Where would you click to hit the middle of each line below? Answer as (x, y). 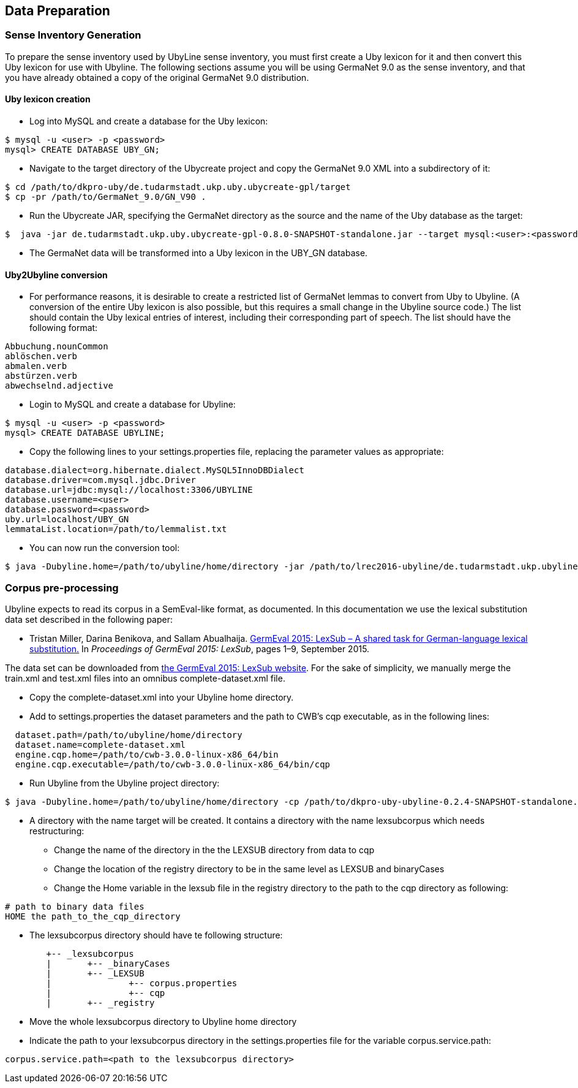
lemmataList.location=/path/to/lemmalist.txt (116, 529)
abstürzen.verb (41, 376)
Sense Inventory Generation (73, 35)
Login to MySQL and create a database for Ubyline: (133, 405)
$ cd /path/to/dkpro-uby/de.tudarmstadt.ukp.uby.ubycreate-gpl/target (178, 187)
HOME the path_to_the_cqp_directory (93, 916)
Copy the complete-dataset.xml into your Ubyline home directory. (162, 697)
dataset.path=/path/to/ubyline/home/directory (129, 735)
